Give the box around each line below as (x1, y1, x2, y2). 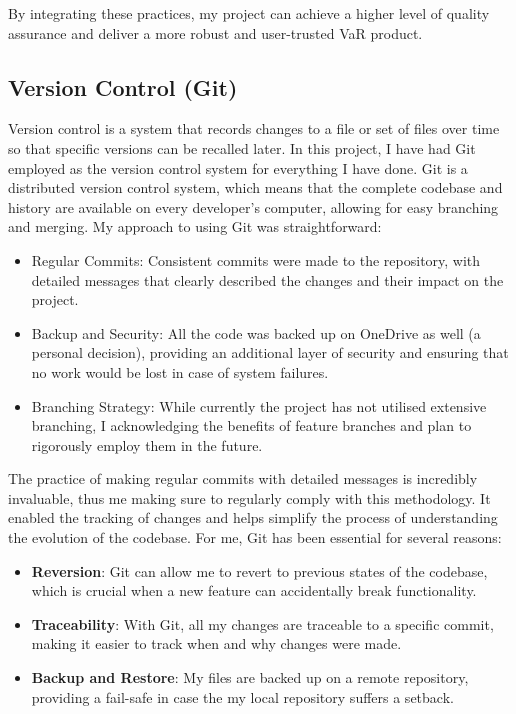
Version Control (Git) (8, 71, 238, 102)
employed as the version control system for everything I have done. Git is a (8, 157, 468, 178)
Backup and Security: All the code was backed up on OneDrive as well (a (31, 322, 481, 343)
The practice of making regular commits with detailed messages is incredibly (8, 468, 478, 489)
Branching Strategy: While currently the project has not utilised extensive (31, 395, 487, 416)
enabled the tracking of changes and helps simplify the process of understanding (8, 507, 498, 528)
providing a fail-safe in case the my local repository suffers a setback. (31, 686, 454, 707)
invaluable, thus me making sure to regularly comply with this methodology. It (8, 487, 491, 508)
